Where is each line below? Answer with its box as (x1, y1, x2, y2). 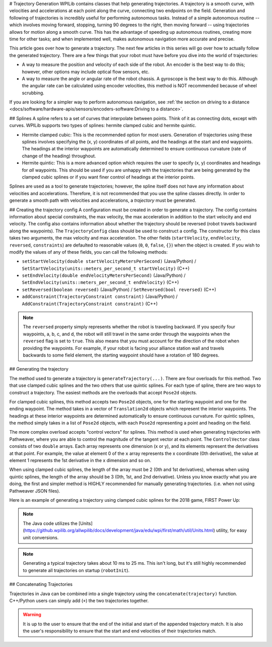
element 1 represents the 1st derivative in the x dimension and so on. (9, 457, 151, 463)
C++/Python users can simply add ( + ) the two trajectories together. (9, 598, 149, 604)
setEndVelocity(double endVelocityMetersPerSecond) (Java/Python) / (22, 272, 186, 278)
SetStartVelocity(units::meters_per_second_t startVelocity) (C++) (22, 265, 190, 271)
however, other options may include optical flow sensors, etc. (22, 69, 150, 75)
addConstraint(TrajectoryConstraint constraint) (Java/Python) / (22, 293, 178, 300)
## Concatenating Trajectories (9, 581, 73, 587)
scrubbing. (22, 90, 45, 96)
